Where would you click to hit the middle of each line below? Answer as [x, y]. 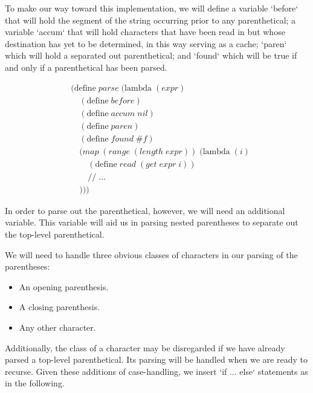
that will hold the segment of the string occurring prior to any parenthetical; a [150, 20]
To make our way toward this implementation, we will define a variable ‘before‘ [152, 8]
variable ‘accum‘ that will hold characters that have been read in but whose [145, 32]
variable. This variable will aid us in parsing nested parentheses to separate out [152, 222]
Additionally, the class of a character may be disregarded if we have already [145, 347]
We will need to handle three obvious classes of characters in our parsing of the [151, 254]
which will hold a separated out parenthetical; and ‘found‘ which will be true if [151, 55]
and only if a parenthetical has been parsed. [86, 67]
